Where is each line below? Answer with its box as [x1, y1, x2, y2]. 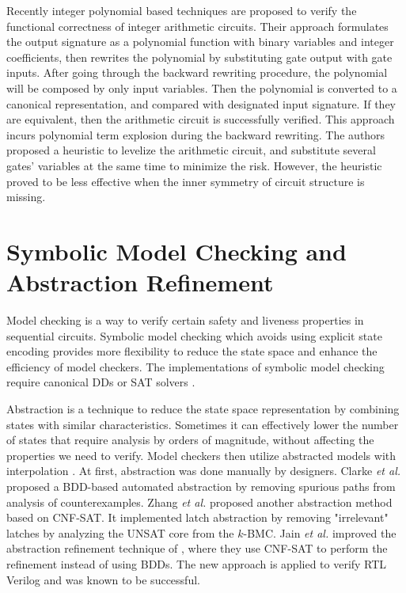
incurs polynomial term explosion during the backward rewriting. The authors [6, 126, 385, 143]
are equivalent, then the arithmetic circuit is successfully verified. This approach [6, 111, 395, 127]
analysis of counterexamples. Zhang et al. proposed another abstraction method [6, 493, 393, 510]
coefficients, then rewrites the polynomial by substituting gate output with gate [6, 48, 393, 65]
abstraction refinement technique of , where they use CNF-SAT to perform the [6, 540, 388, 557]
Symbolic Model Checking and [6, 234, 347, 267]
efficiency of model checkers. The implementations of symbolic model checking [6, 358, 385, 374]
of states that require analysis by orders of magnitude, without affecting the [6, 431, 374, 448]
